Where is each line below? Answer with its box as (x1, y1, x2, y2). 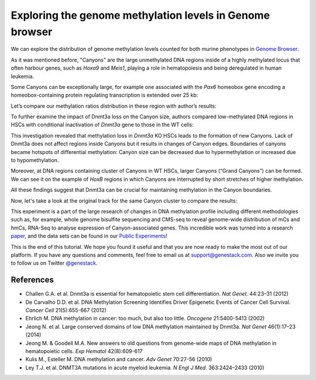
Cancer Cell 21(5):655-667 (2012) (25, 307, 107, 314)
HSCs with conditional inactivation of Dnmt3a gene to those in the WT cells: (11, 121, 194, 128)
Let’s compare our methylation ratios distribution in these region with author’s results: (11, 102, 217, 109)
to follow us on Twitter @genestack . (11, 259, 98, 266)
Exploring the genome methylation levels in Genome (11, 9, 270, 22)
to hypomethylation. (11, 157, 59, 164)
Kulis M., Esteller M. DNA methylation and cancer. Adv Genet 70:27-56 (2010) (25, 356, 212, 363)
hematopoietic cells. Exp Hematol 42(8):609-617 (25, 347, 143, 354)
